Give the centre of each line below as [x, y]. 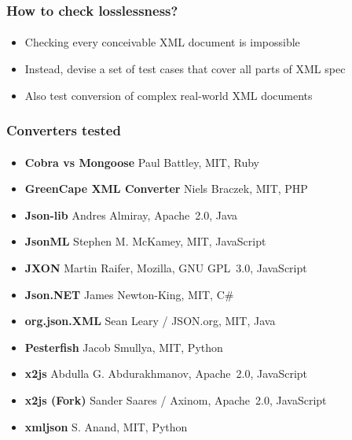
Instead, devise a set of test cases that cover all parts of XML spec [185, 69]
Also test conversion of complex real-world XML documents [169, 95]
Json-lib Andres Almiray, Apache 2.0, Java [131, 214]
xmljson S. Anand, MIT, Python [106, 426]
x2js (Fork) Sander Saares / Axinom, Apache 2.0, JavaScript [176, 400]
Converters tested [64, 130]
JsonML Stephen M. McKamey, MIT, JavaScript [145, 241]
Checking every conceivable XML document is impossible [162, 42]
